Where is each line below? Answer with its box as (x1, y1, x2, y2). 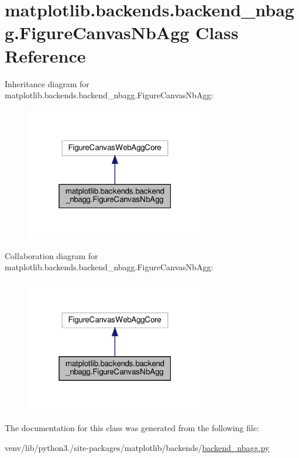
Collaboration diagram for (5, 249, 98, 261)
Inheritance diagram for (5, 77, 90, 89)
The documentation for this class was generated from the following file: (5, 422, 259, 434)
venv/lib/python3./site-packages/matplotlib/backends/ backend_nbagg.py (5, 441, 270, 453)
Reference (5, 43, 86, 67)
